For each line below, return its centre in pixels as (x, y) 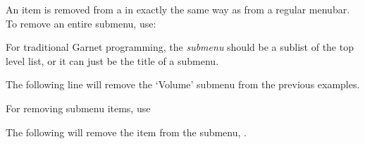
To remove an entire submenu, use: (81, 23)
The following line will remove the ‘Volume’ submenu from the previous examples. (183, 84)
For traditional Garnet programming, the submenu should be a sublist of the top (180, 47)
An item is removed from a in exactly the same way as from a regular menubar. (178, 9)
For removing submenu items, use (78, 108)
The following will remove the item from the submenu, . (126, 132)
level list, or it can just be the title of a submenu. (112, 60)
